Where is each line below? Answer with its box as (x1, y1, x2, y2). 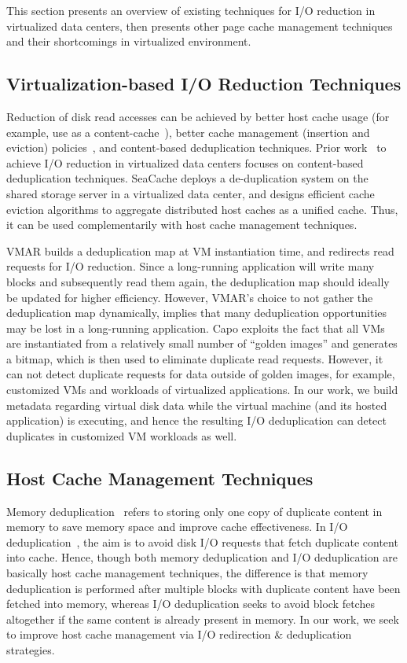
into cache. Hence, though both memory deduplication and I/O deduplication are (6, 549, 398, 565)
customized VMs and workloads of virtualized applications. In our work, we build (6, 381, 398, 398)
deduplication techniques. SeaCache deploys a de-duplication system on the (6, 170, 368, 186)
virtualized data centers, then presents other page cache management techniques (6, 17, 393, 34)
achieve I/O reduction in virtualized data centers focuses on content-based (6, 154, 364, 171)
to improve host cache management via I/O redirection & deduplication (6, 626, 352, 643)
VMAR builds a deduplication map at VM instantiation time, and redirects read (6, 242, 394, 259)
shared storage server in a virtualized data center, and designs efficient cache (6, 185, 375, 201)
